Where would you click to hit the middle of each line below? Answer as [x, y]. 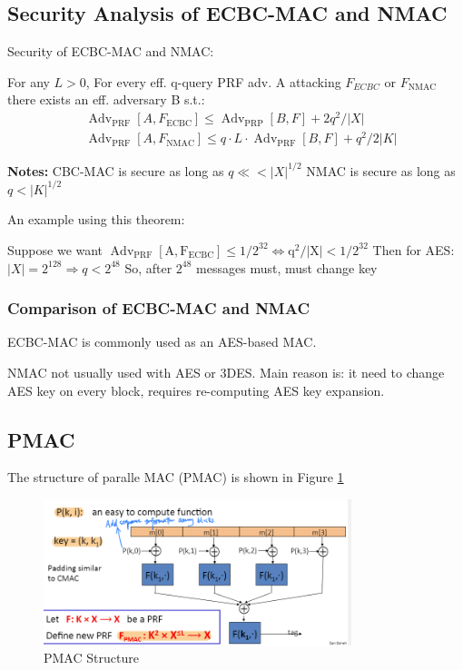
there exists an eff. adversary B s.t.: [106, 99]
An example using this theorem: [96, 219]
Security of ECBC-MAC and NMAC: [111, 51]
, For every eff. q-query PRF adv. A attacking [213, 81]
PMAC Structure [91, 658]
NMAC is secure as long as [381, 170]
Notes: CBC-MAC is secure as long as [116, 170]
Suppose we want [55, 249]
